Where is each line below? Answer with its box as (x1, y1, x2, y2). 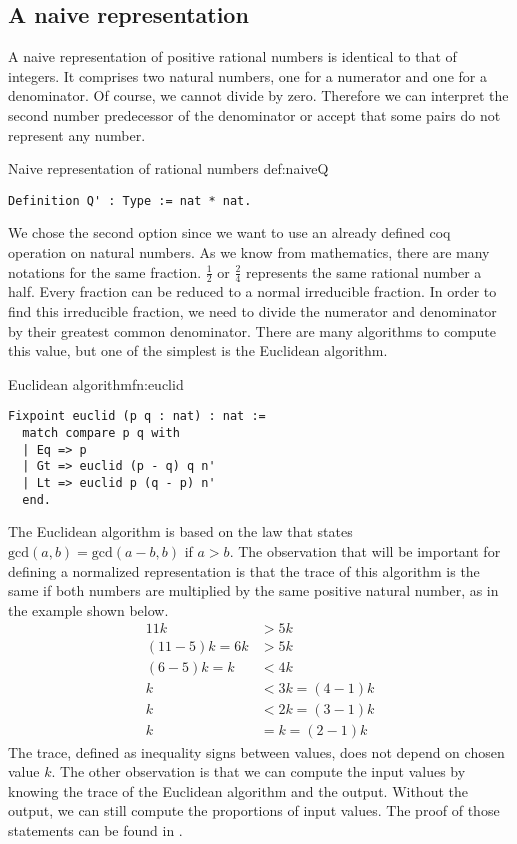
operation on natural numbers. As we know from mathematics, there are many (8, 242, 490, 263)
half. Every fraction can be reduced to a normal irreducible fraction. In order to (8, 281, 497, 302)
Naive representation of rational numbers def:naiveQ (8, 158, 329, 179)
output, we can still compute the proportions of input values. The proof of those (8, 800, 500, 821)
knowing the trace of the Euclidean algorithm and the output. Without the (8, 780, 468, 801)
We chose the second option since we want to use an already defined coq (8, 222, 451, 243)
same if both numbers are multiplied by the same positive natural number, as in (8, 580, 499, 601)
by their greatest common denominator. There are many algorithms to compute (8, 320, 497, 341)
